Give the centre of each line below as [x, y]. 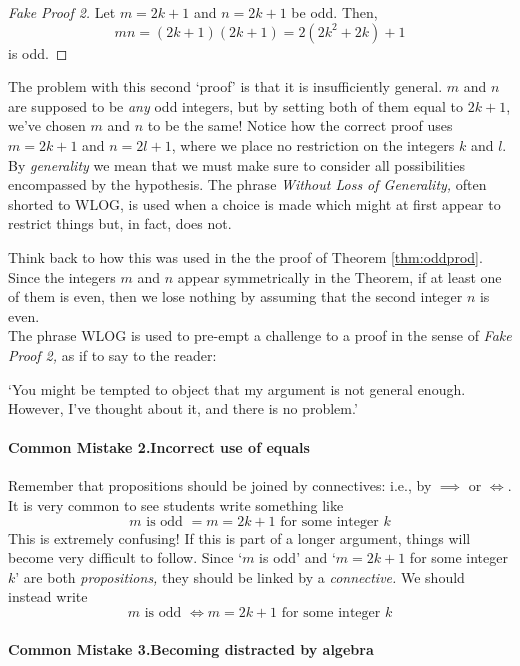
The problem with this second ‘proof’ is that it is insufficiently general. [225, 86]
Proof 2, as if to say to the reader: [112, 354]
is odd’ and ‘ [297, 557]
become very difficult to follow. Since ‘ [125, 557]
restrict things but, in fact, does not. [120, 223]
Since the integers [62, 276]
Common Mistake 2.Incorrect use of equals [159, 447]
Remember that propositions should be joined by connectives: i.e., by [220, 485]
